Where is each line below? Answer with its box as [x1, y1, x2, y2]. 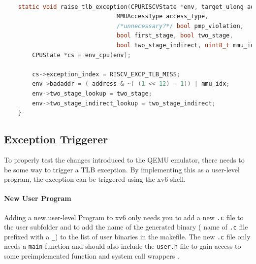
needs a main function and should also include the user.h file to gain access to [4, 241, 241, 251]
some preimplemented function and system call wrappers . [4, 251, 179, 261]
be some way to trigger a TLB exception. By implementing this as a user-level [4, 164, 240, 174]
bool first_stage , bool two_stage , [117, 32, 233, 39]
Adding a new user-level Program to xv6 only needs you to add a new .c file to [4, 212, 244, 222]
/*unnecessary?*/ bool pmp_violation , [117, 22, 244, 30]
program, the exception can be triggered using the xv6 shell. [4, 174, 186, 184]
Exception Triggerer [4, 132, 108, 147]
